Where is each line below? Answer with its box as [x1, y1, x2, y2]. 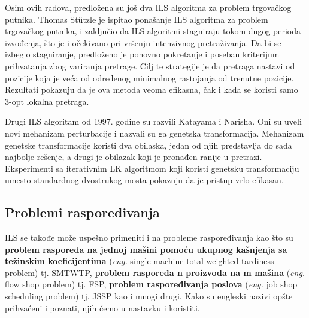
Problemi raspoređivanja [5, 203, 160, 222]
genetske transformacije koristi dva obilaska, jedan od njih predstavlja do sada [5, 138, 292, 151]
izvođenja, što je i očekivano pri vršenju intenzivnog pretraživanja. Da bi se [5, 36, 281, 49]
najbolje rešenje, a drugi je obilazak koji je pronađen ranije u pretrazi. [5, 150, 262, 163]
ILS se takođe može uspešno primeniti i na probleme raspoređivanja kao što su [5, 231, 293, 244]
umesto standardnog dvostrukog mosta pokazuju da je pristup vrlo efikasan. [5, 174, 284, 186]
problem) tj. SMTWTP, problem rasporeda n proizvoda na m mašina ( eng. [5, 266, 305, 278]
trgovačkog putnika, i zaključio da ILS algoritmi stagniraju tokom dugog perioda [5, 25, 301, 37]
